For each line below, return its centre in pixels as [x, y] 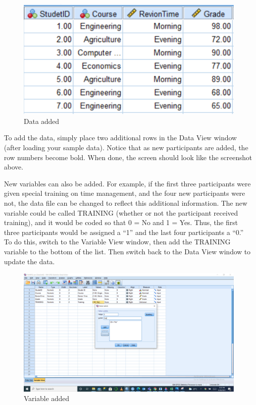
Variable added [47, 398]
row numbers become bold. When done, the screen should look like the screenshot [128, 157]
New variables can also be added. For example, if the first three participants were [128, 183]
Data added [42, 121]
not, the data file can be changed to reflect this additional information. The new [126, 202]
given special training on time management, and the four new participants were [125, 193]
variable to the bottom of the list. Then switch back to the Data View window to [127, 251]
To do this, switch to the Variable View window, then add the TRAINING [117, 242]
